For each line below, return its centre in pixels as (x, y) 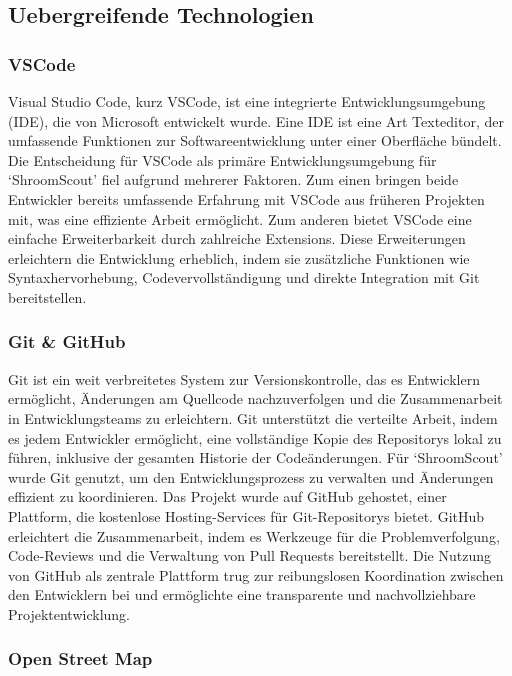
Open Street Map (80, 658)
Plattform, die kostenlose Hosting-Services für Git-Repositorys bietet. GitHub (246, 515)
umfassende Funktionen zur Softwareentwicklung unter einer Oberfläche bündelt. (255, 140)
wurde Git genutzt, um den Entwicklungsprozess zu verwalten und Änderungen (251, 476)
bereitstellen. (47, 296)
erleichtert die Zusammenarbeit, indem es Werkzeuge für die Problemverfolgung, (254, 535)
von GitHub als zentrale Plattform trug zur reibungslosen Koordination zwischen (256, 574)
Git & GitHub (67, 341)
